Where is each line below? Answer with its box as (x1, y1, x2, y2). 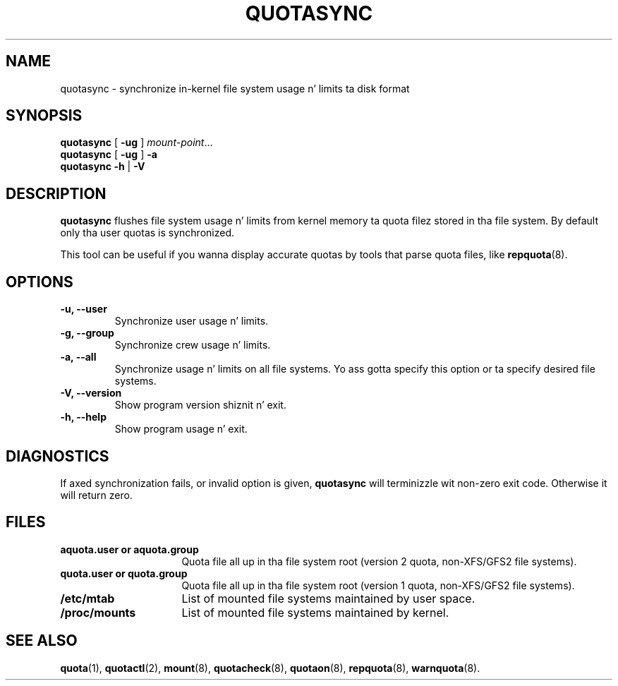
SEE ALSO (6, 632, 78, 650)
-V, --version (60, 387, 122, 399)
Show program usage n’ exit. (114, 423, 248, 435)
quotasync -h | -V (60, 160, 145, 173)
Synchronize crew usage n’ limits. (114, 339, 271, 351)
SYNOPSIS (6, 107, 83, 125)
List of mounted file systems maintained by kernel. (181, 605, 449, 620)
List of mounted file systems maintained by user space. (181, 591, 475, 606)
